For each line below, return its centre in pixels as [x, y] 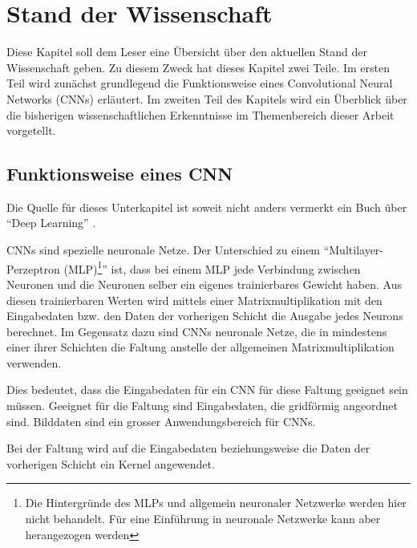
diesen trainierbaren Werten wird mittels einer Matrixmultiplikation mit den [194, 300]
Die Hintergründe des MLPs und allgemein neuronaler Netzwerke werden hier [216, 503]
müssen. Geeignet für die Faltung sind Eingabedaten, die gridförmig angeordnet [202, 406]
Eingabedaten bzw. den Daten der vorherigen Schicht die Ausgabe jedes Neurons [205, 316]
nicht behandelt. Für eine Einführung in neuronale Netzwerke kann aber [203, 519]
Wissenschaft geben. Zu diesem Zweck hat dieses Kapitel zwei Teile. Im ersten [198, 67]
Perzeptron [33, 268]
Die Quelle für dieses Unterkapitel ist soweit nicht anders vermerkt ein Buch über [207, 207]
